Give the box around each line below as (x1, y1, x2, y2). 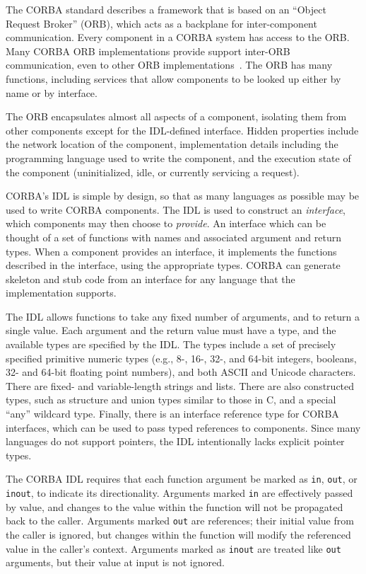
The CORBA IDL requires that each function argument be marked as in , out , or (6, 471, 358, 486)
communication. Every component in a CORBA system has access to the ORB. (6, 30, 350, 45)
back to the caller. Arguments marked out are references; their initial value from (6, 513, 354, 528)
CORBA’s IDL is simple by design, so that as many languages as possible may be (6, 188, 360, 203)
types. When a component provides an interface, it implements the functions (6, 243, 337, 258)
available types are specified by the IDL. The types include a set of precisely (6, 337, 336, 352)
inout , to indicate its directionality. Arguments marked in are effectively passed (6, 486, 353, 500)
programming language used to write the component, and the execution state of (6, 150, 351, 165)
